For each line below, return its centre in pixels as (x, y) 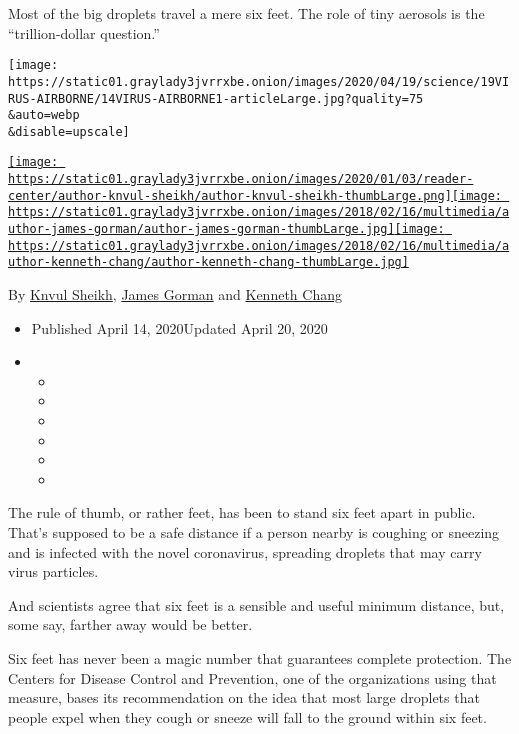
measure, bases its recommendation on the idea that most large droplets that (244, 697)
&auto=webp (44, 115)
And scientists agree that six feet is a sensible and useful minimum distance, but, (256, 604)
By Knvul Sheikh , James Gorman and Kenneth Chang (175, 294)
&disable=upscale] (69, 131)
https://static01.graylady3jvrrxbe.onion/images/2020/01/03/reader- (241, 179)
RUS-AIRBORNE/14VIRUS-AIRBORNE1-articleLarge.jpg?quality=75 (216, 98)
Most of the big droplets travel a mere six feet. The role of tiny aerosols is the (246, 13)
